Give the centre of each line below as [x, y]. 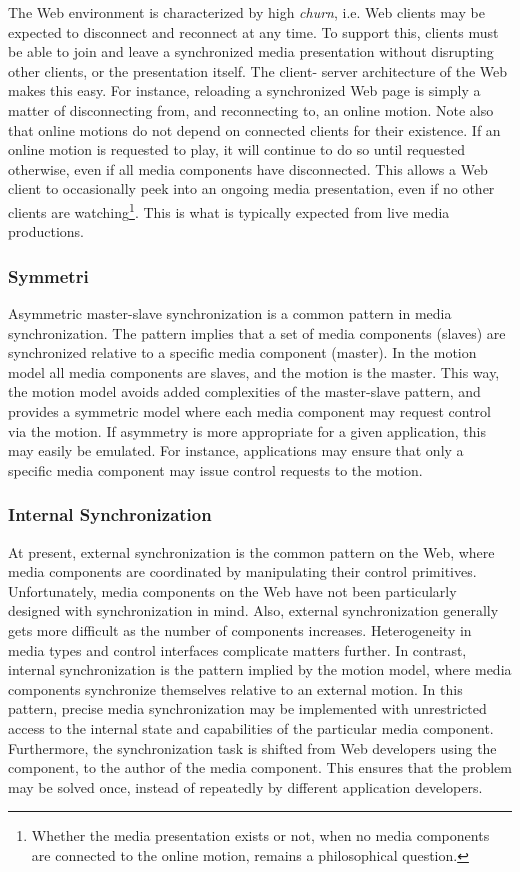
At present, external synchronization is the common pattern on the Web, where [251, 551]
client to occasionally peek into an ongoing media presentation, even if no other [251, 188]
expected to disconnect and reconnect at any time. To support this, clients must [253, 31]
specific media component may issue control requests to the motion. [215, 469]
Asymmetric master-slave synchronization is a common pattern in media [230, 313]
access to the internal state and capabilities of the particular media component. [251, 727]
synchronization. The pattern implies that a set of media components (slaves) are [257, 332]
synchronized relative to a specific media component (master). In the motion [242, 352]
